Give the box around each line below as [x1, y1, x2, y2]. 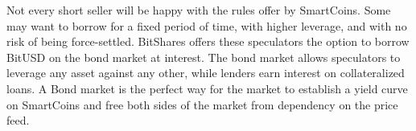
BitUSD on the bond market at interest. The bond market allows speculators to [6, 48, 401, 65]
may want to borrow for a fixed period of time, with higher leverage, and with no [6, 17, 407, 34]
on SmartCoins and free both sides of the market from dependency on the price [6, 96, 398, 113]
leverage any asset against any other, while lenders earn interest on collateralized [6, 64, 405, 81]
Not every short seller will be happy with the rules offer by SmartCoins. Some [6, 2, 391, 18]
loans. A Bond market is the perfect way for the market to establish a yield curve [6, 80, 408, 96]
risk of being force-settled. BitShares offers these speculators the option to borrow [6, 33, 410, 50]
